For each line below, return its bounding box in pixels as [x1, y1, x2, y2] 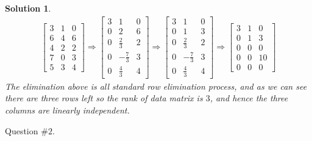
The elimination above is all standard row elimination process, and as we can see [5, 79, 307, 92]
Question [5, 124, 38, 137]
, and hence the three [210, 92, 288, 104]
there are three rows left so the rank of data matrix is [5, 92, 203, 104]
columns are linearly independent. [5, 104, 130, 116]
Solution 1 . [5, 2, 51, 14]
